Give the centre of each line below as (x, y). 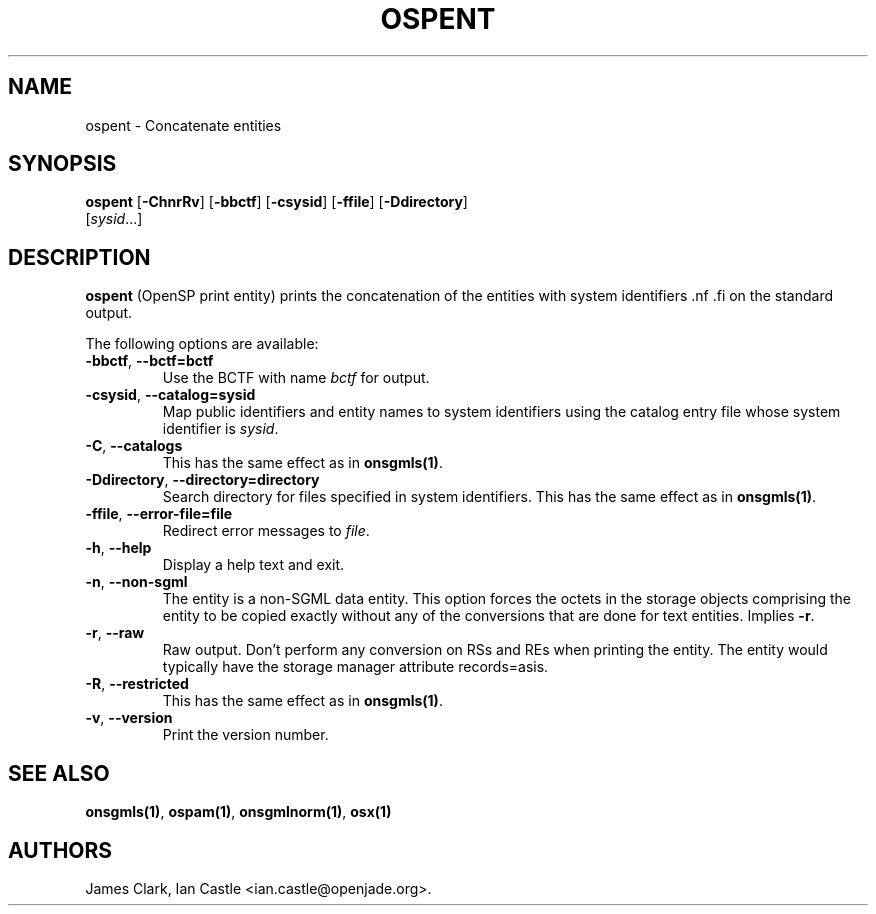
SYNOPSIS (62, 164)
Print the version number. (245, 735)
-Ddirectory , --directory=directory (202, 480)
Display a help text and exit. (253, 565)
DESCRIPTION (79, 257)
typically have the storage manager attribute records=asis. (355, 667)
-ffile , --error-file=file (159, 514)
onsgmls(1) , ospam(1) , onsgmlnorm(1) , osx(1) (238, 812)
